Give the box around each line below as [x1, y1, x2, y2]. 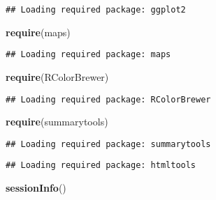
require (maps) [6, 24, 71, 39]
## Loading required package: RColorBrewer [6, 94, 211, 105]
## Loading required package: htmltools [6, 160, 196, 171]
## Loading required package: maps [6, 49, 171, 60]
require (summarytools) [6, 114, 108, 129]
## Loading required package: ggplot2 [6, 5, 186, 15]
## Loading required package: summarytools [6, 139, 211, 149]
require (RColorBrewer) [6, 69, 109, 84]
